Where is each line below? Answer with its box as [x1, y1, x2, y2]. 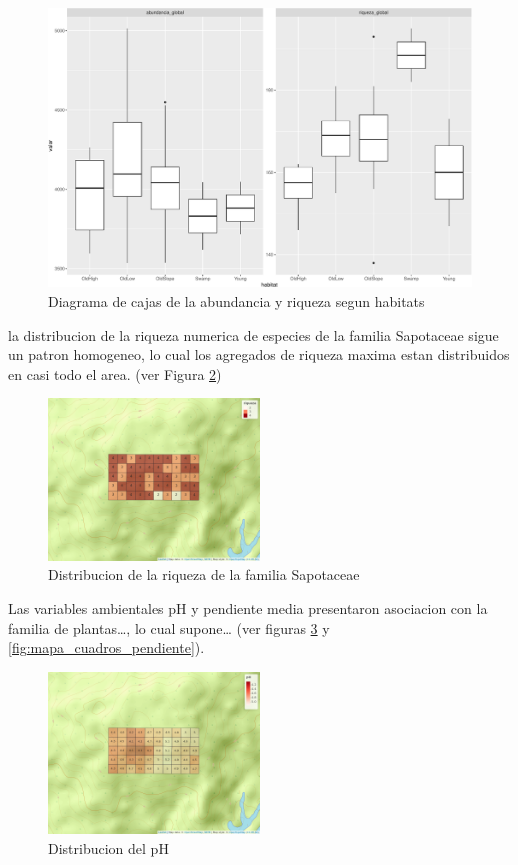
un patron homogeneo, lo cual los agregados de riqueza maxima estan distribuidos [8, 344, 510, 365]
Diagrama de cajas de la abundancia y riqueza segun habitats [48, 291, 425, 312]
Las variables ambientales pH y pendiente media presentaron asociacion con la [8, 598, 488, 619]
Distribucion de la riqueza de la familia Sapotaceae [48, 564, 360, 585]
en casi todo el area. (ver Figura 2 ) [8, 363, 222, 384]
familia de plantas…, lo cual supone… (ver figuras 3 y [8, 617, 330, 638]
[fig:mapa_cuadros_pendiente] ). [8, 637, 205, 658]
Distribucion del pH [48, 837, 169, 858]
